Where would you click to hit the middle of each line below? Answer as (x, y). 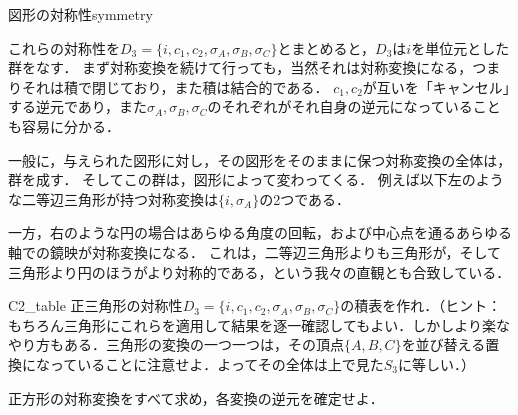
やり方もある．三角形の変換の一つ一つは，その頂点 (176, 344)
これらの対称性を (64, 47)
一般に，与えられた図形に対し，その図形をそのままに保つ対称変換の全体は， (260, 159)
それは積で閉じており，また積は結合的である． (175, 86)
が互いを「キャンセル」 (436, 86)
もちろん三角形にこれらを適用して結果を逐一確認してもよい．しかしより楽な (259, 324)
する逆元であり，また (77, 106)
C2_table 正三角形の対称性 (95, 305)
